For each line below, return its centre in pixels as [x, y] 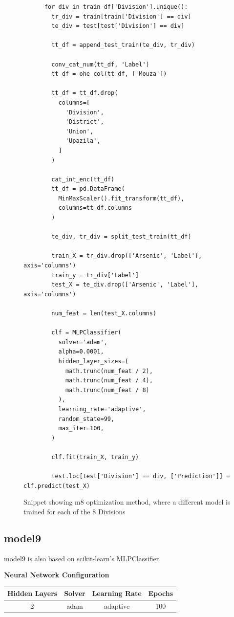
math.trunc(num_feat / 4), [109, 381]
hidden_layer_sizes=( [93, 361]
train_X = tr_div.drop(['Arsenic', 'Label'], [127, 256]
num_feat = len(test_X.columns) [104, 313]
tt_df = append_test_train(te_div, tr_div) [123, 45]
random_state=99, [86, 419]
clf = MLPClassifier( [86, 333]
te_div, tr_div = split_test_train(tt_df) [121, 237]
